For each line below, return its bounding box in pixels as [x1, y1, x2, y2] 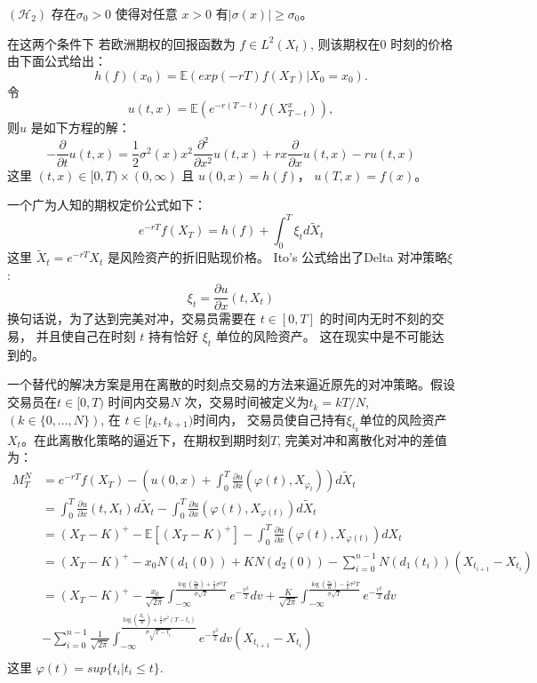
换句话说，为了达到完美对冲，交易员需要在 [7, 309, 256, 328]
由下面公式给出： [7, 52, 107, 70]
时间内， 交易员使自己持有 [193, 409, 347, 428]
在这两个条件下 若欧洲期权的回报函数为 [7, 34, 236, 52]
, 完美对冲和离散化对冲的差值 [277, 430, 447, 449]
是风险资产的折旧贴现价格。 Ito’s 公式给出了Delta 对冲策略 [107, 248, 448, 266]
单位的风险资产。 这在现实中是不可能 [215, 327, 432, 345]
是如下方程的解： [30, 118, 131, 137]
